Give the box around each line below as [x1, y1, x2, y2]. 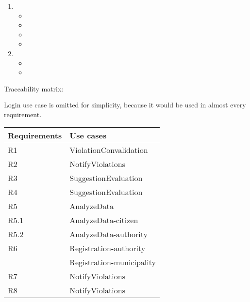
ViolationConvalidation [69, 144, 148, 155]
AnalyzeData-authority [69, 228, 148, 240]
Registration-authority [69, 242, 146, 254]
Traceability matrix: [4, 83, 64, 93]
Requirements [8, 129, 62, 141]
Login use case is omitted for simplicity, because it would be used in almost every [4, 100, 246, 110]
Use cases [69, 129, 107, 141]
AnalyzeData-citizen [69, 214, 138, 226]
